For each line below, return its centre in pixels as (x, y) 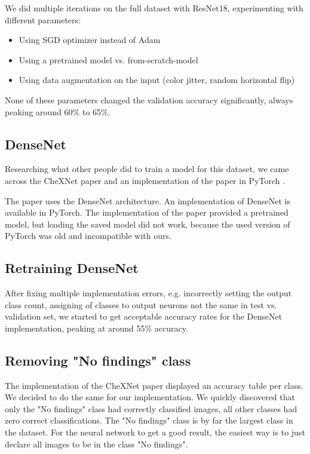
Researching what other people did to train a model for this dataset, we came (147, 169)
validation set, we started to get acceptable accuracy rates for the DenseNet (144, 316)
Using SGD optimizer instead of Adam (90, 40)
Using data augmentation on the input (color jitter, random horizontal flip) (157, 80)
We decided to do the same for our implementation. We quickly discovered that (150, 397)
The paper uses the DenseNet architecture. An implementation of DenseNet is (148, 200)
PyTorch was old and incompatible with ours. (88, 236)
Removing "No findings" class (98, 360)
